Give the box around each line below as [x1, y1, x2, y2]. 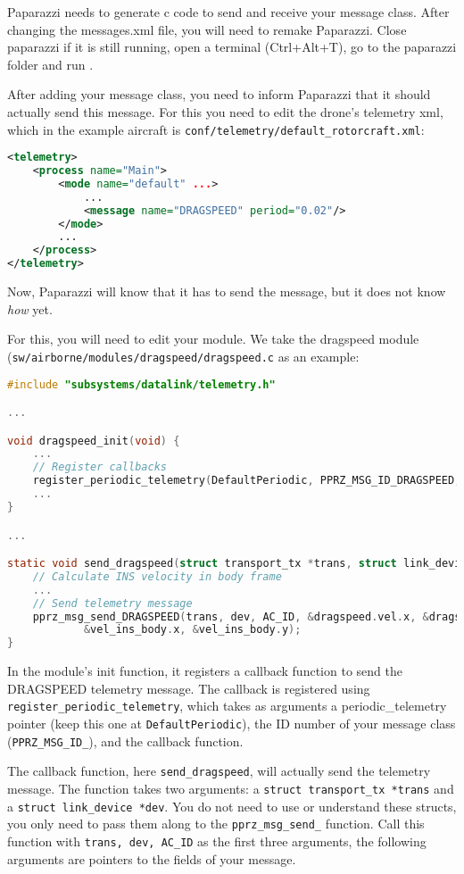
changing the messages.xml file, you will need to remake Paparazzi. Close [7, 20, 407, 38]
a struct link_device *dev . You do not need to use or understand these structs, [7, 796, 457, 815]
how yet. [7, 299, 53, 318]
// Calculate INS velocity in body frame [32, 570, 282, 583]
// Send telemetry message [32, 596, 193, 610]
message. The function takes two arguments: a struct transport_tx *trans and [7, 778, 454, 797]
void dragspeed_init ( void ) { [7, 434, 180, 447]
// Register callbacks [32, 461, 167, 474]
